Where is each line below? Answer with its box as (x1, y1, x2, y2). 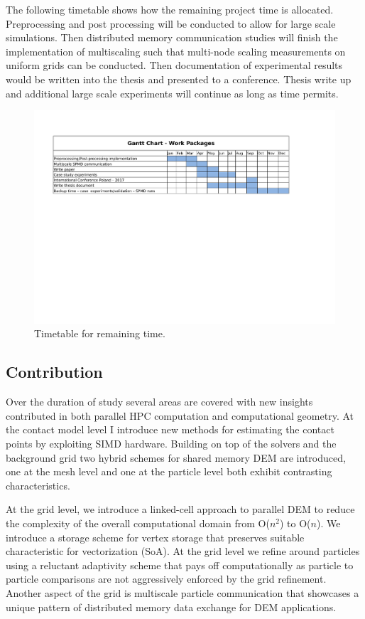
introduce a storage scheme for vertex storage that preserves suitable (6, 529, 305, 544)
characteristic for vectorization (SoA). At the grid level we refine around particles (6, 544, 360, 559)
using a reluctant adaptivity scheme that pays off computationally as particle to (6, 557, 354, 572)
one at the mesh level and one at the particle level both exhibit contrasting (6, 464, 332, 479)
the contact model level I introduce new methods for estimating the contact (6, 422, 334, 437)
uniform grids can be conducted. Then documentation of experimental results (6, 58, 343, 73)
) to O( (279, 515, 311, 530)
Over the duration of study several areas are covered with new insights (6, 394, 313, 409)
